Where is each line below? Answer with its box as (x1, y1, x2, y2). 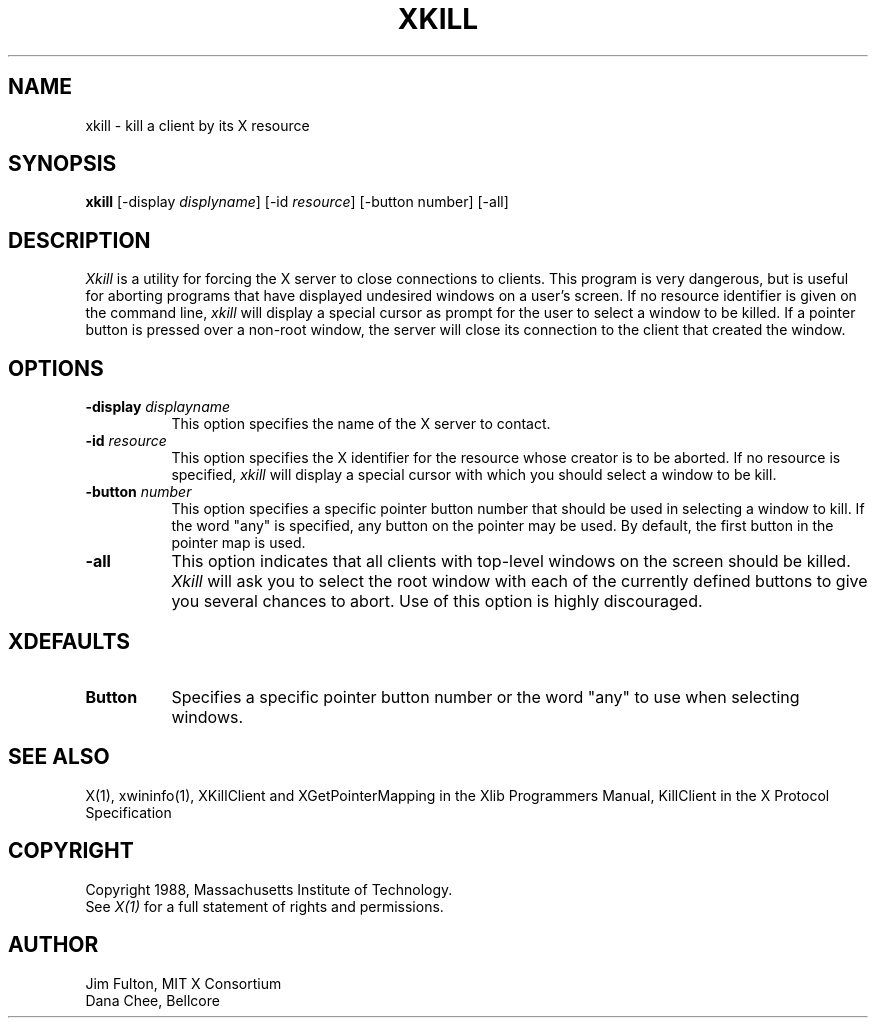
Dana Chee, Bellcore (85, 991, 220, 1009)
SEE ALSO (8, 744, 110, 770)
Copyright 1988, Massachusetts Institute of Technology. (85, 880, 453, 898)
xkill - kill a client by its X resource (85, 116, 310, 134)
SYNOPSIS (8, 151, 117, 177)
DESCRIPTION (8, 227, 151, 253)
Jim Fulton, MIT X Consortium (85, 974, 282, 992)
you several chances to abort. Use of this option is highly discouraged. (171, 591, 703, 612)
